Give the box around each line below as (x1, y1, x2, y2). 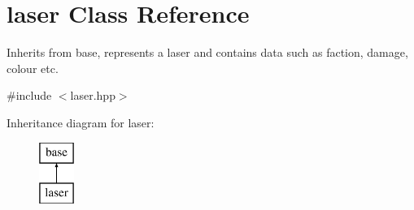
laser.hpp (70, 87, 115, 104)
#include (7, 87, 52, 104)
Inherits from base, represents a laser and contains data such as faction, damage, (7, 44, 408, 61)
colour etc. (7, 59, 59, 76)
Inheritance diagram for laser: (7, 114, 155, 131)
